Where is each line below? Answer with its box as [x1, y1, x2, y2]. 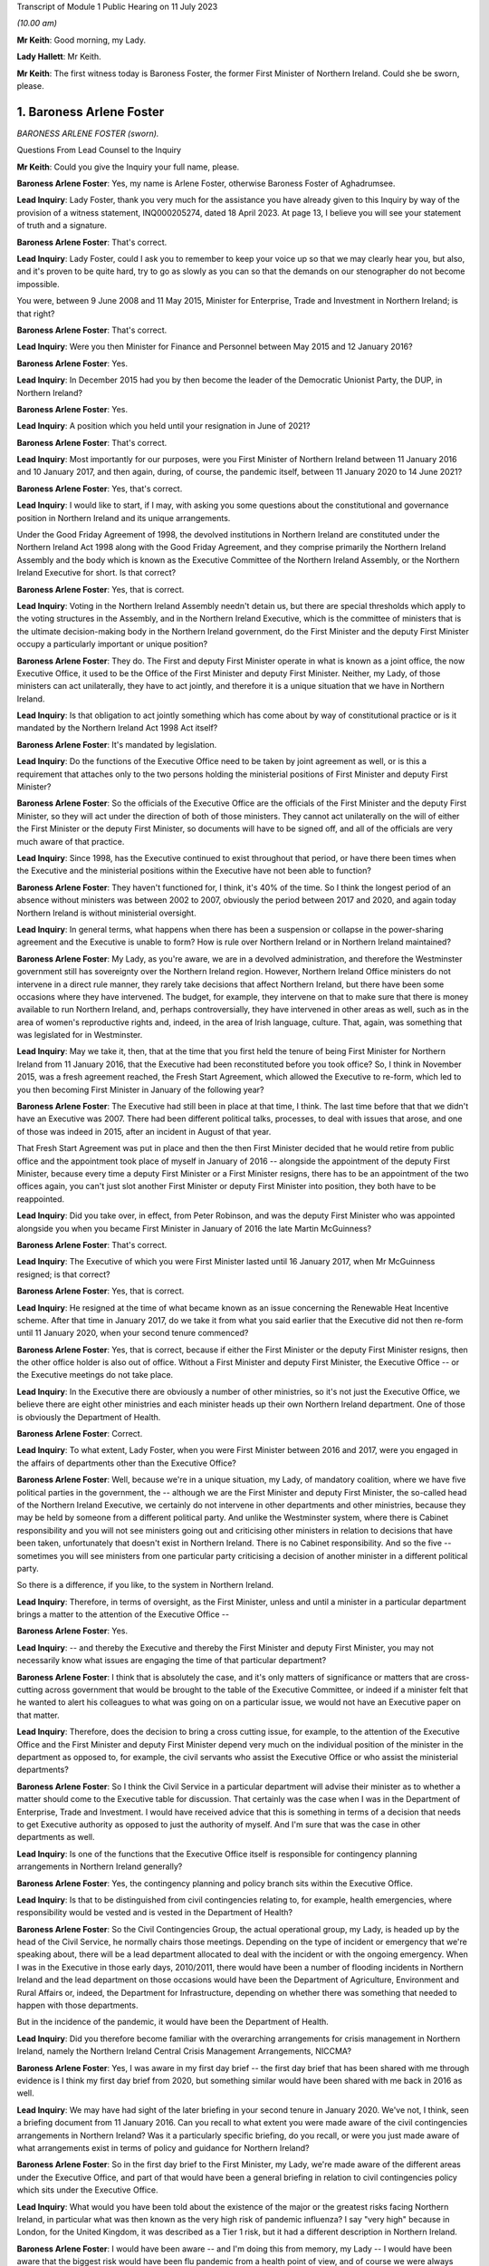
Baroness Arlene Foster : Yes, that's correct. [16, 483, 183, 494]
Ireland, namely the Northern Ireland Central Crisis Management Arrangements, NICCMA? [16, 2046, 352, 2057]
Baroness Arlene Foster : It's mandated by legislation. [16, 739, 217, 750]
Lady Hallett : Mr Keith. [16, 51, 101, 63]
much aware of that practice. [16, 836, 125, 847]
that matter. [16, 1709, 60, 1720]
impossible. [16, 278, 60, 289]
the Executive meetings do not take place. [16, 1370, 174, 1380]
